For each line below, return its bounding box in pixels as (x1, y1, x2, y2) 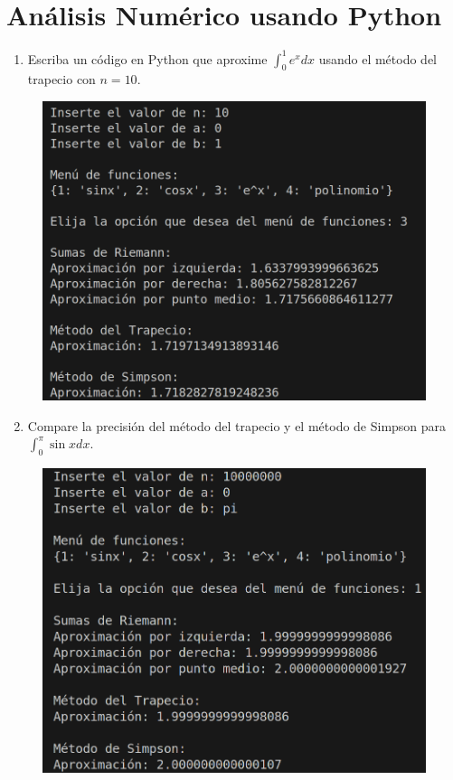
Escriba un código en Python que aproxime (27, 49, 268, 68)
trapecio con (27, 70, 96, 89)
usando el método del (318, 49, 437, 68)
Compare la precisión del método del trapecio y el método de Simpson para (27, 416, 447, 435)
